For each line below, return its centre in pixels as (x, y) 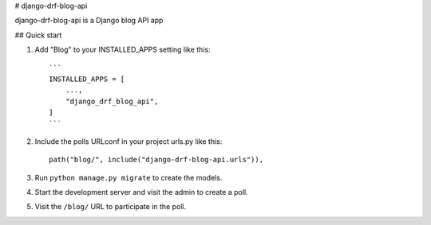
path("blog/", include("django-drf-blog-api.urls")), (156, 160)
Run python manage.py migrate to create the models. (129, 177)
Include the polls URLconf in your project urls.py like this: (129, 141)
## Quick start (38, 35)
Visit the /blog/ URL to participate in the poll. (111, 207)
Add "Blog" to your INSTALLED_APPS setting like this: (123, 50)
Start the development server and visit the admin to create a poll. (141, 192)
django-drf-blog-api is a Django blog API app (89, 21)
